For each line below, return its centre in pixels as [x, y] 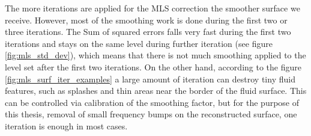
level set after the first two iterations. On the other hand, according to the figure [153, 66]
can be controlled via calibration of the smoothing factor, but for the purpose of [152, 102]
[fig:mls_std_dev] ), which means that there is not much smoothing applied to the [155, 55]
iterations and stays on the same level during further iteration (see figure [139, 43]
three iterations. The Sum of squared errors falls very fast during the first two [148, 32]
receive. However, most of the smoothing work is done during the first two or [146, 20]
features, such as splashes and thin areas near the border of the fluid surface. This [156, 91]
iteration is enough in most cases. [66, 125]
